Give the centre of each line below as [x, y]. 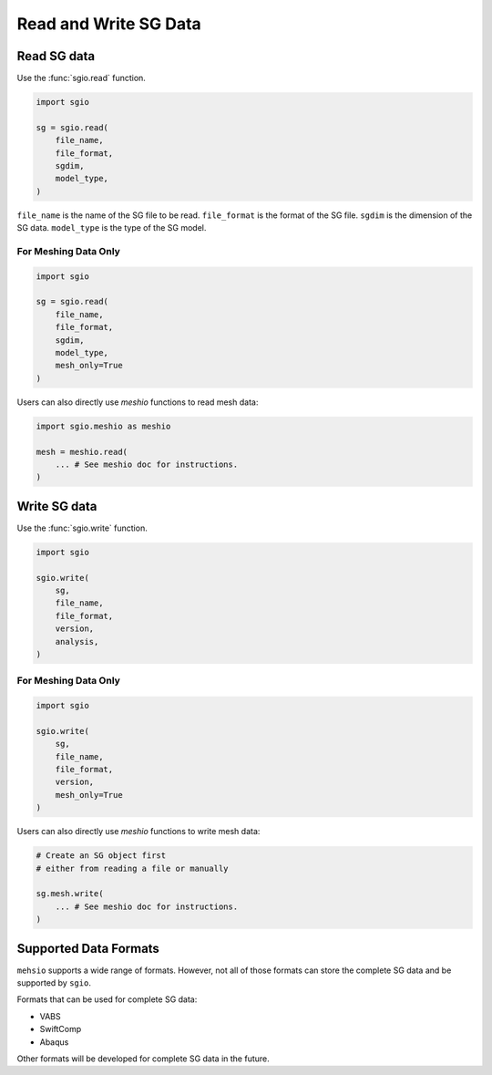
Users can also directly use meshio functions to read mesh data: [138, 402]
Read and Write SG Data [109, 24]
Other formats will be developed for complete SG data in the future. [143, 1059]
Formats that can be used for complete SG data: [107, 999]
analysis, [77, 641]
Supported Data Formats [88, 948]
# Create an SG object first [101, 856]
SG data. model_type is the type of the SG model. [112, 228]
